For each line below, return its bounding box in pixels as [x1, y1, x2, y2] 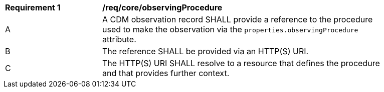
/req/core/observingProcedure [102, 2, 223, 12]
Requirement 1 [5, 2, 61, 12]
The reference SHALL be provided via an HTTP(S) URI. [102, 46, 309, 56]
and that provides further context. [102, 68, 230, 78]
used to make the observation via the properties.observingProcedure [102, 24, 358, 34]
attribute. [102, 34, 136, 44]
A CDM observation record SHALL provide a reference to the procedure [102, 14, 373, 24]
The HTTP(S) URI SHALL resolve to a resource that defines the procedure [102, 58, 380, 68]
